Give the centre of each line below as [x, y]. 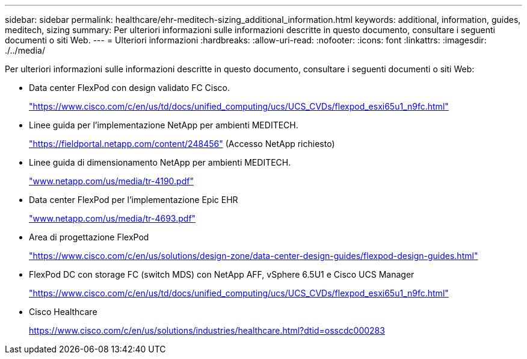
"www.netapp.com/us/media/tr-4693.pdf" [112, 218]
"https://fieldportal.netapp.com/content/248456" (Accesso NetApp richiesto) [182, 144]
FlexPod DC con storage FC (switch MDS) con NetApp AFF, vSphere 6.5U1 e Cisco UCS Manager [222, 274]
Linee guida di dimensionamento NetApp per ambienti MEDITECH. [160, 162]
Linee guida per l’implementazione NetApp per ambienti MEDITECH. [164, 125]
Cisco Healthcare [63, 312]
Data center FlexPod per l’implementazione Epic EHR [134, 200]
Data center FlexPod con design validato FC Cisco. [129, 88]
